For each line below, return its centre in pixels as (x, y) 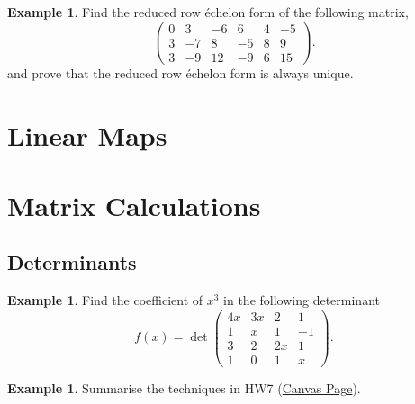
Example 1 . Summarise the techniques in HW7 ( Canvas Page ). (184, 388)
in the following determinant (302, 300)
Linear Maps (87, 135)
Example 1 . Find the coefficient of (105, 300)
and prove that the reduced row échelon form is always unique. (180, 72)
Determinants (72, 262)
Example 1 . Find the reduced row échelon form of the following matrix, (208, 12)
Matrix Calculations (134, 205)
